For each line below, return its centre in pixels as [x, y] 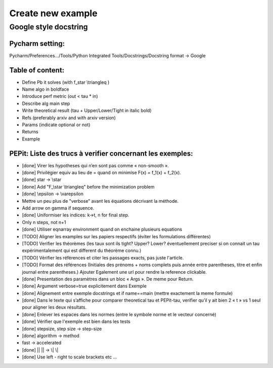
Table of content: [37, 70]
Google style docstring [49, 27]
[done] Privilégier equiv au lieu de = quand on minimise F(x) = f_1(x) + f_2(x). [102, 173]
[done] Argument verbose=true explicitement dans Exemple [84, 286]
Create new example [54, 13]
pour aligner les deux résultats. [54, 307]
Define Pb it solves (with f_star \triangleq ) [66, 82]
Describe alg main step [46, 103]
